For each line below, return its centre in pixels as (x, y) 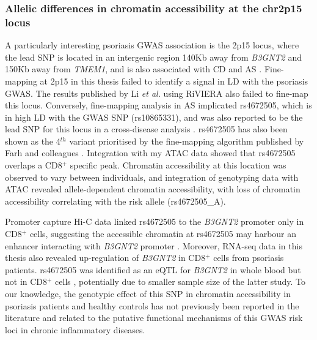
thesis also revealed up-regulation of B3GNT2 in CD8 (105, 258)
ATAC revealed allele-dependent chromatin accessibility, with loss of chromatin (153, 189)
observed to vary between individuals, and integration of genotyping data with (152, 177)
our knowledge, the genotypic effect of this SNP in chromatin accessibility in (148, 294)
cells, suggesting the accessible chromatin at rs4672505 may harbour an (163, 234)
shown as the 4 (33, 141)
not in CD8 (26, 281)
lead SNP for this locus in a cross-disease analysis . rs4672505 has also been (146, 129)
